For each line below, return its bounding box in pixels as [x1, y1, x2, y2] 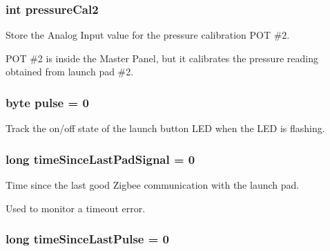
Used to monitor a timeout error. [6, 201, 146, 215]
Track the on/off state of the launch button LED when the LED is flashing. [6, 121, 325, 136]
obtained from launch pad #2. [6, 64, 134, 79]
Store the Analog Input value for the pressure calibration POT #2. [6, 28, 290, 42]
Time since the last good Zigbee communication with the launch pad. [6, 178, 300, 192]
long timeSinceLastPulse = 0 [6, 230, 170, 248]
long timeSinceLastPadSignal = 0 [6, 150, 195, 167]
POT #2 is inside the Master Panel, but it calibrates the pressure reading [6, 50, 318, 65]
